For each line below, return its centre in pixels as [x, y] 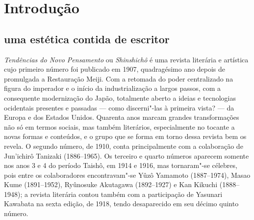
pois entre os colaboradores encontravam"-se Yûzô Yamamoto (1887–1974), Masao [127, 175]
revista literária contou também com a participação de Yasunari [126, 194]
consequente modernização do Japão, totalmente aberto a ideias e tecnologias [120, 97]
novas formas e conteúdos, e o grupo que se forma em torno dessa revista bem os [125, 136]
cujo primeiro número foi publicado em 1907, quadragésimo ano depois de [115, 69]
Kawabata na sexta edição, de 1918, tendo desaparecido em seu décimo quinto [121, 204]
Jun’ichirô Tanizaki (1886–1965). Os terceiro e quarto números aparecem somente [127, 155]
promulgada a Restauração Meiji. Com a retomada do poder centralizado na [119, 78]
